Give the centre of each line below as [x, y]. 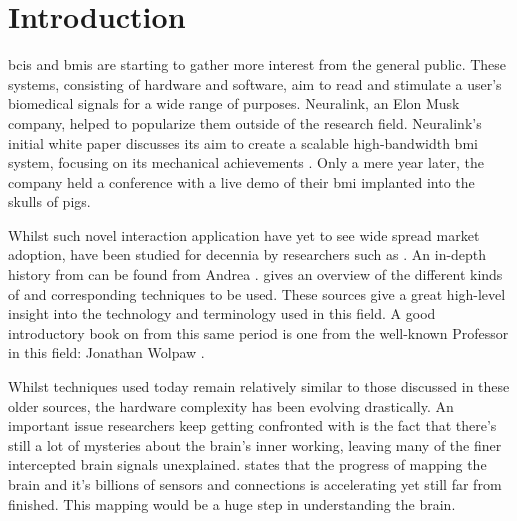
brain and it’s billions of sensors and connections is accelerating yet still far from [255, 484]
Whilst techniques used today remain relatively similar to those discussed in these [259, 386]
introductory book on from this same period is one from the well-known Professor [258, 332]
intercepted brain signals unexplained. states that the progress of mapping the [247, 464]
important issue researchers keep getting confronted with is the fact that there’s [252, 425]
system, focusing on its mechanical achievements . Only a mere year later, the [246, 162]
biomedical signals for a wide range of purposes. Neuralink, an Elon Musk [234, 103]
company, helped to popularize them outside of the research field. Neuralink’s [245, 122]
